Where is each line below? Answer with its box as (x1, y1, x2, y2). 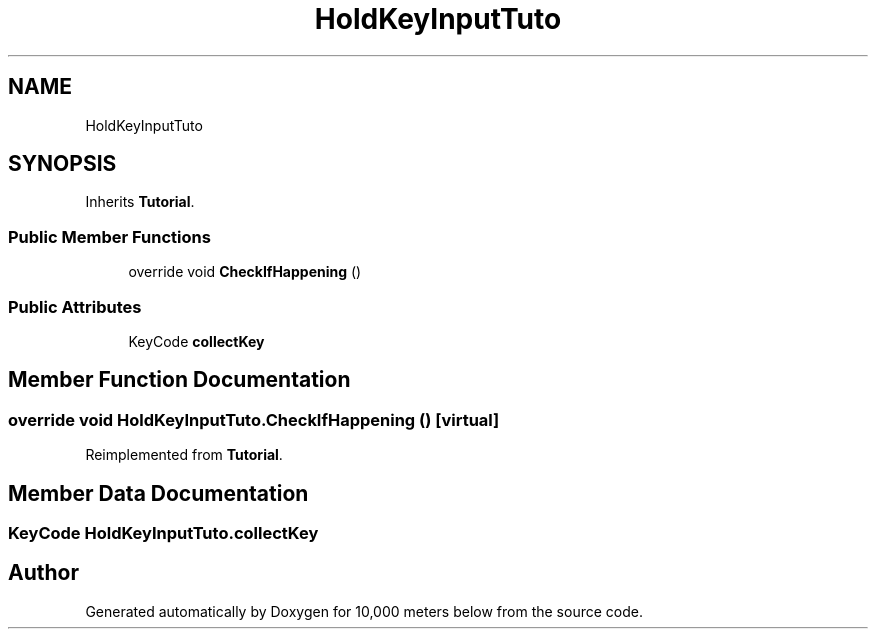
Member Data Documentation (8, 480, 309, 506)
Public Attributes (8, 296, 142, 317)
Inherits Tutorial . (85, 193, 195, 211)
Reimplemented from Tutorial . (85, 446, 283, 464)
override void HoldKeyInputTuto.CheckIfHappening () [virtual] (8, 409, 500, 430)
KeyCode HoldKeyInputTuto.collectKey (8, 523, 319, 543)
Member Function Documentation (8, 367, 351, 393)
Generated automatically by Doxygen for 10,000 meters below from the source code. (85, 602, 643, 620)
